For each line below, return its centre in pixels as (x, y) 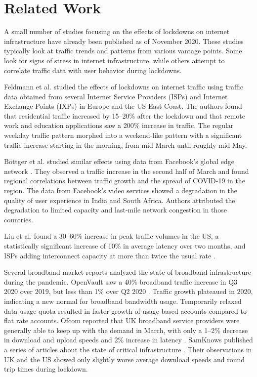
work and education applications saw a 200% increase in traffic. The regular (119, 125)
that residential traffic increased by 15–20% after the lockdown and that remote (125, 115)
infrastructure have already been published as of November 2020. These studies (124, 41)
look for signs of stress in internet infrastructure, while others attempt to (114, 60)
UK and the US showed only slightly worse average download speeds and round (125, 359)
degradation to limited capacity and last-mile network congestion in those (116, 210)
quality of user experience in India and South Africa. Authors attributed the (120, 200)
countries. (19, 219)
